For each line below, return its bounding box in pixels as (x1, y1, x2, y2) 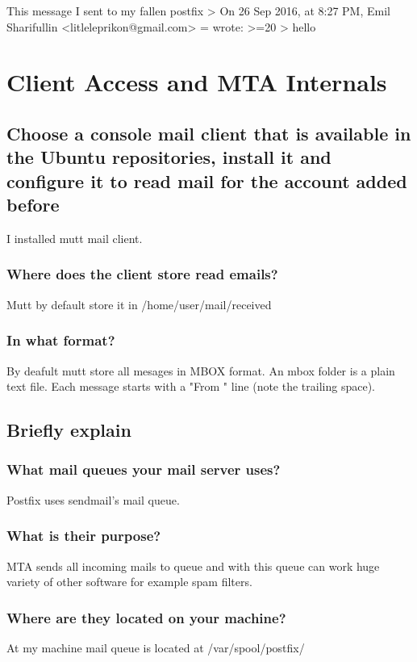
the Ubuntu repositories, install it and (6, 145, 332, 170)
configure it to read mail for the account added (6, 168, 407, 193)
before (6, 192, 60, 217)
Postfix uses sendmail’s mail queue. (6, 491, 180, 508)
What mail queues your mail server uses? (6, 459, 281, 480)
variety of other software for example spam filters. (6, 573, 252, 590)
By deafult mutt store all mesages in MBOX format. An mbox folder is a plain (6, 362, 395, 379)
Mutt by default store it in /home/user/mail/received (6, 295, 272, 312)
